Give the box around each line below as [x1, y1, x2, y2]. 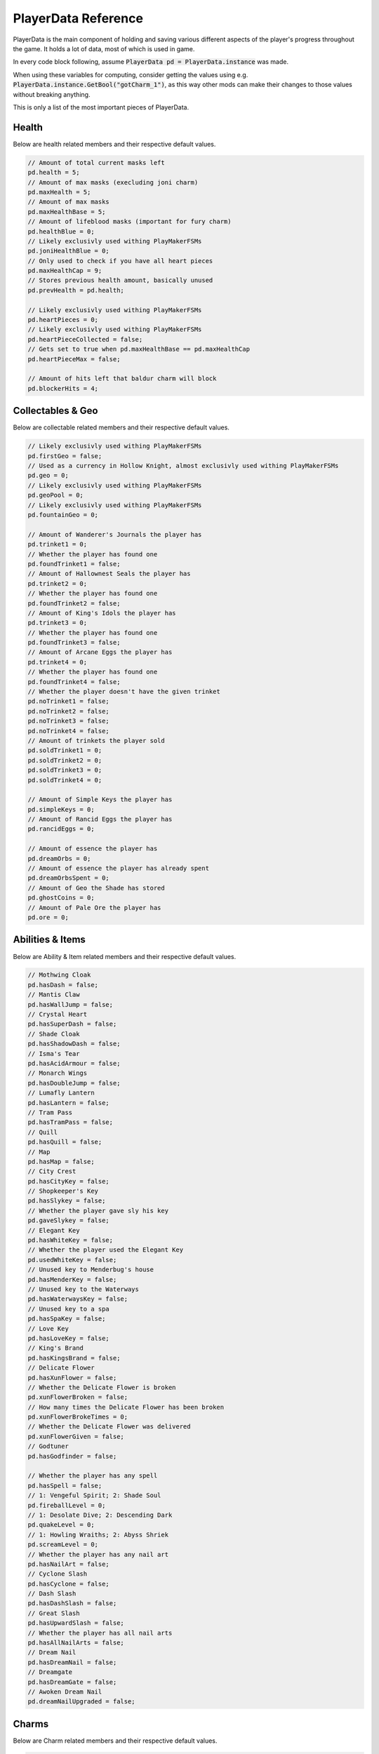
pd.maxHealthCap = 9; [27, 267, 102, 275]
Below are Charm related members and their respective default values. [13, 1736, 218, 1745]
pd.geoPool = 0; [27, 491, 84, 500]
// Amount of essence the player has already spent [27, 864, 210, 873]
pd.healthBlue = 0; [27, 227, 95, 235]
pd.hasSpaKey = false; [27, 1315, 106, 1323]
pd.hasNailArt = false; [27, 1560, 110, 1568]
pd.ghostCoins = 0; [27, 894, 95, 902]
